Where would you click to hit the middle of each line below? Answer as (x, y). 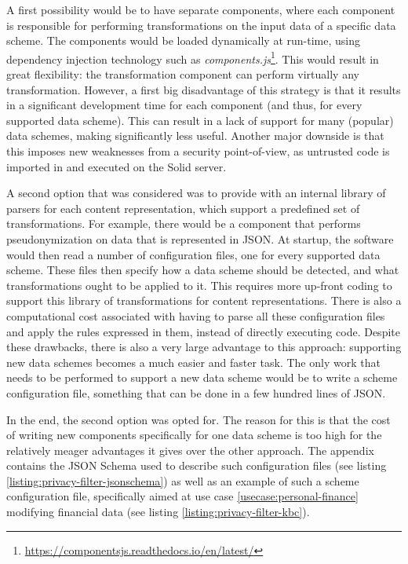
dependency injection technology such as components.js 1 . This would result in (193, 57)
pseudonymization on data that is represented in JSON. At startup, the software (200, 238)
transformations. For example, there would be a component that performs (184, 223)
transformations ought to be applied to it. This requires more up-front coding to (199, 285)
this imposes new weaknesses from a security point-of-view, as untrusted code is (198, 151)
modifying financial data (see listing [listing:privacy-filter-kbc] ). (158, 512)
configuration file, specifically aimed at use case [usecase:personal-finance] (182, 496)
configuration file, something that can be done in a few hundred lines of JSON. (196, 392)
